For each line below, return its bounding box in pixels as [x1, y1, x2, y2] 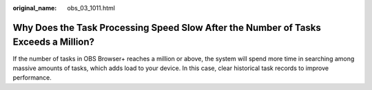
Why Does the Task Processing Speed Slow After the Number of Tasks [12, 21, 322, 34]
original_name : [12, 4, 57, 12]
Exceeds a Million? [12, 36, 95, 48]
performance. [12, 74, 52, 82]
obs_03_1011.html [67, 4, 115, 12]
